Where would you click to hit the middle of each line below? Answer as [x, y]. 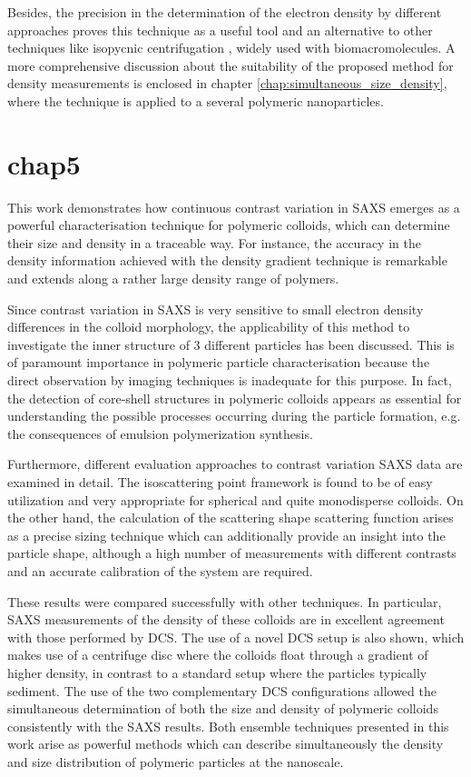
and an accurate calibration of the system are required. [160, 570]
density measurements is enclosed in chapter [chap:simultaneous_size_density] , [227, 83]
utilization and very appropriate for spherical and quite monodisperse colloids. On [235, 499]
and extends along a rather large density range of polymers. [173, 279]
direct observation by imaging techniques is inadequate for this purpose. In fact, [230, 380]
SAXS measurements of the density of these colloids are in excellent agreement [226, 619]
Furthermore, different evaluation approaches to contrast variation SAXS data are [235, 464]
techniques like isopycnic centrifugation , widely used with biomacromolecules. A [231, 48]
